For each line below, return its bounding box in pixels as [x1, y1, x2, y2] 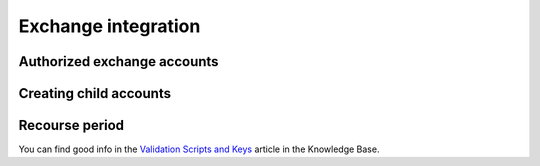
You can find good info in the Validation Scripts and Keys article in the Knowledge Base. [18, 143, 380, 155]
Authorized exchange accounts [18, 53, 219, 70]
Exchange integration [18, 15, 201, 37]
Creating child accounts [18, 85, 172, 102]
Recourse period [18, 117, 125, 134]
